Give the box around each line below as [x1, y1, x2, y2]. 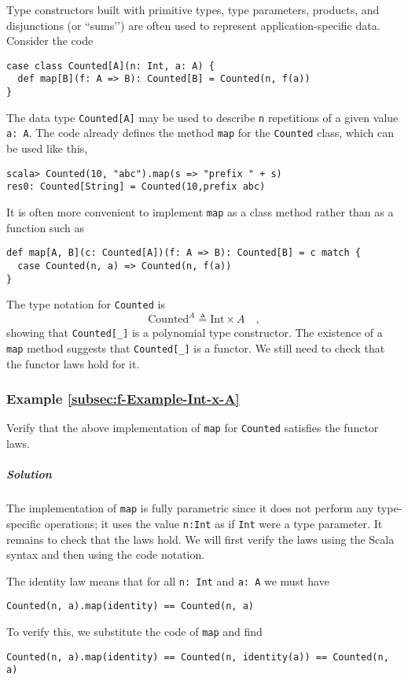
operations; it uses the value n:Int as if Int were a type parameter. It [44, 515, 383, 531]
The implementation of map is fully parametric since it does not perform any [6, 500, 374, 516]
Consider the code [6, 32, 94, 49]
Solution [6, 466, 52, 482]
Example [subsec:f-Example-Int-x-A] [6, 389, 240, 408]
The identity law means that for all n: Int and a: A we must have [6, 572, 329, 589]
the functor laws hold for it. [6, 355, 140, 371]
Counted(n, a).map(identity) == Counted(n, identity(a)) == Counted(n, [6, 651, 389, 663]
